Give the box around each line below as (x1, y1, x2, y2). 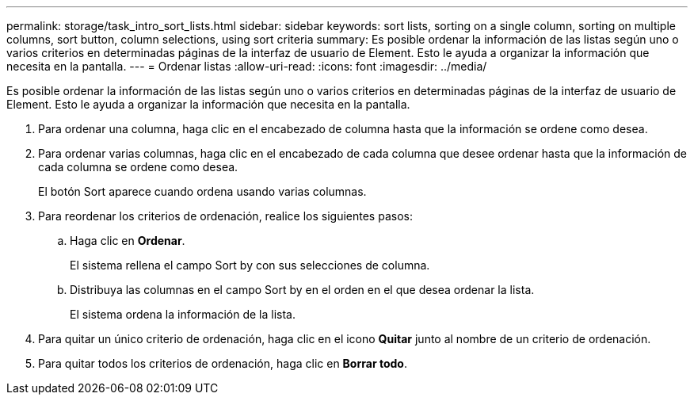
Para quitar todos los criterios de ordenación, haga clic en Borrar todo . (38, 357, 407, 370)
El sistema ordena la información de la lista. (70, 307, 296, 321)
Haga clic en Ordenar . (70, 234, 185, 247)
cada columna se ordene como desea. (38, 160, 238, 174)
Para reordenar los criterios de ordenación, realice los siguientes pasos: (38, 209, 413, 223)
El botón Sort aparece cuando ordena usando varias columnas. (38, 185, 367, 198)
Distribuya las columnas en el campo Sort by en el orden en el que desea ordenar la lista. (70, 283, 535, 296)
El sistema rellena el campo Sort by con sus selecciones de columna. (70, 258, 430, 272)
